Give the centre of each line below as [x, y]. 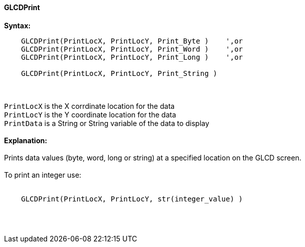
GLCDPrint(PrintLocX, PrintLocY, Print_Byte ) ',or [132, 41]
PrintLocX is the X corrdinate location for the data [90, 106]
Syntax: [17, 25]
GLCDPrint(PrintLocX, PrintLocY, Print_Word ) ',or [132, 49]
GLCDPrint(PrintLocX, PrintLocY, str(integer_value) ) [132, 199]
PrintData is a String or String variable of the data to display [107, 123]
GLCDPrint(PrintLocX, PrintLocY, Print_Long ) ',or [132, 57]
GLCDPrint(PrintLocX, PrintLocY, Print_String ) [119, 73]
